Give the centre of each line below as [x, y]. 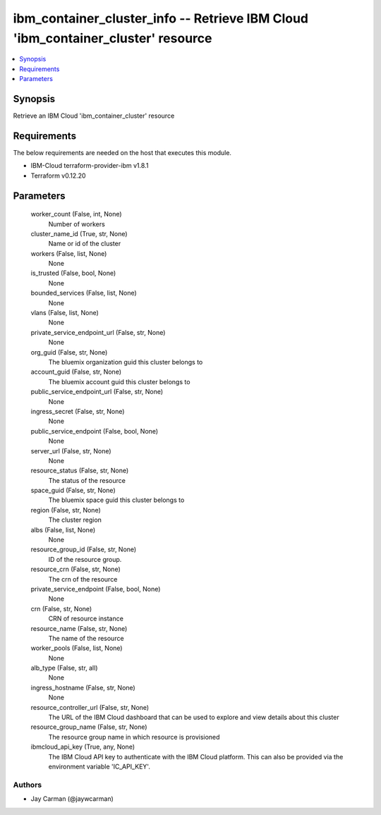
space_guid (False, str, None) [73, 491]
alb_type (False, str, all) [64, 668]
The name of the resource [86, 638]
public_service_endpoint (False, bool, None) [95, 431]
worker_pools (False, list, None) [77, 648]
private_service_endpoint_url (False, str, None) [98, 332]
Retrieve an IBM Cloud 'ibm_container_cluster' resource [94, 116]
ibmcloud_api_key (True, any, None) [83, 747]
